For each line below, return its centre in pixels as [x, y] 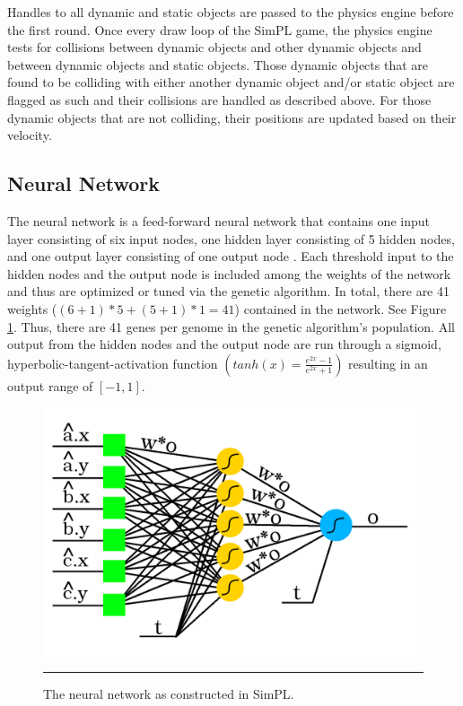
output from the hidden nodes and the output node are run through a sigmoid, [224, 344]
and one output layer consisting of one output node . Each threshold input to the [231, 256]
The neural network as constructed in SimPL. [169, 694]
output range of [50, 385]
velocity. [30, 135]
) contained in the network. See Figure [341, 308]
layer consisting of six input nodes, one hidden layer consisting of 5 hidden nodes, [231, 238]
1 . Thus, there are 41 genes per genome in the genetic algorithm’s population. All [231, 326]
